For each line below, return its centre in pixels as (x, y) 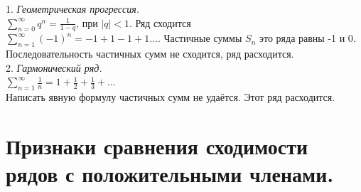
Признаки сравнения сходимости (157, 145)
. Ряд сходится (160, 22)
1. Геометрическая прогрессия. (73, 9)
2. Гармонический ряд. (54, 67)
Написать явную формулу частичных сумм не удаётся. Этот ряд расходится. (171, 97)
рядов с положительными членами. (170, 174)
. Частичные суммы (200, 38)
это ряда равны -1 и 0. (307, 38)
